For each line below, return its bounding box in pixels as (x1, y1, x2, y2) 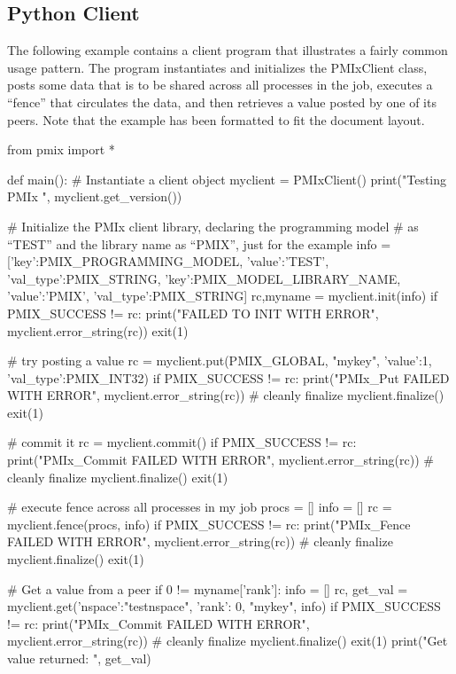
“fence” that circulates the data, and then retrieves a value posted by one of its (7, 92, 437, 111)
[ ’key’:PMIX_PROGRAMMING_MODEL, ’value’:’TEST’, (7, 252, 329, 270)
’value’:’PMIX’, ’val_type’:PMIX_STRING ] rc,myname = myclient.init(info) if (7, 286, 438, 305)
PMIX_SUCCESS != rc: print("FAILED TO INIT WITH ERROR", (7, 303, 379, 322)
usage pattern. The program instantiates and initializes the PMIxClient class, (7, 58, 428, 76)
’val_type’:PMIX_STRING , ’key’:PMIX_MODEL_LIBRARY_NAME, (7, 269, 401, 287)
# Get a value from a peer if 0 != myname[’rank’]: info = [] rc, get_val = (7, 579, 408, 598)
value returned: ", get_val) (7, 649, 151, 668)
